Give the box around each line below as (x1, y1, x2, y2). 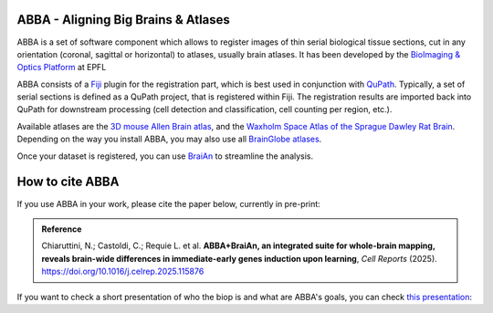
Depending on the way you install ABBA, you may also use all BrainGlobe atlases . (16, 133, 322, 145)
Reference (41, 224, 82, 235)
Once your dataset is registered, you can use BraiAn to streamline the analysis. (16, 151, 314, 162)
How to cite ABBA (16, 174, 120, 190)
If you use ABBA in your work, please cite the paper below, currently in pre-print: (16, 198, 321, 209)
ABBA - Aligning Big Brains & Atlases (16, 12, 230, 27)
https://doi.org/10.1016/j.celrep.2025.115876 (41, 266, 205, 277)
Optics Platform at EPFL (16, 62, 107, 73)
